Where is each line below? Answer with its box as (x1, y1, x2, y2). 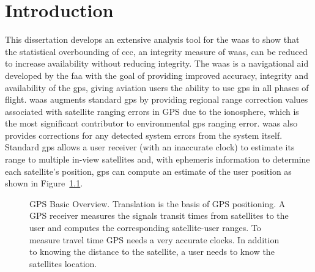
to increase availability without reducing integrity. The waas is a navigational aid (5, 57, 309, 70)
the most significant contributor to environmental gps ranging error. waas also (5, 117, 298, 130)
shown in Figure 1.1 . (5, 177, 83, 189)
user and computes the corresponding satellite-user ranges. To (29, 221, 261, 234)
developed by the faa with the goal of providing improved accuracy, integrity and (5, 68, 309, 81)
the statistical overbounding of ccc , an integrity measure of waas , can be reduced (5, 45, 308, 57)
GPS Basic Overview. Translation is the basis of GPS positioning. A (29, 197, 286, 210)
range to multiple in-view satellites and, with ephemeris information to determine (5, 153, 310, 166)
